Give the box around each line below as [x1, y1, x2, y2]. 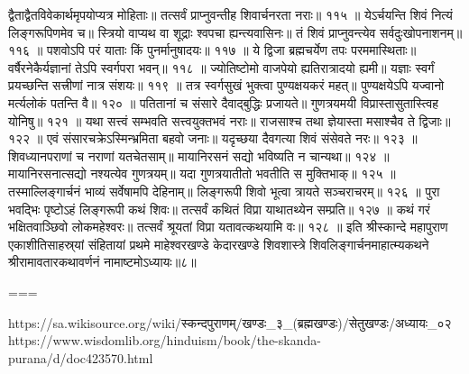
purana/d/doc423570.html [8, 348, 153, 367]
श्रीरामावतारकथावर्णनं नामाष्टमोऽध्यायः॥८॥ [8, 252, 197, 271]
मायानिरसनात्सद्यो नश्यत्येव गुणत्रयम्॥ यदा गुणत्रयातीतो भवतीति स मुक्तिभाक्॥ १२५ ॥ [8, 164, 396, 183]
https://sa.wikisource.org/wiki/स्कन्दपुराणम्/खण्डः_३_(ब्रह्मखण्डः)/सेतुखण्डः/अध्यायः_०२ [8, 313, 452, 332]
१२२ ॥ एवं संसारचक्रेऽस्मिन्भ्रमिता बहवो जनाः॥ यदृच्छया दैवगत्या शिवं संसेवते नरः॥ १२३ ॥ [8, 129, 418, 148]
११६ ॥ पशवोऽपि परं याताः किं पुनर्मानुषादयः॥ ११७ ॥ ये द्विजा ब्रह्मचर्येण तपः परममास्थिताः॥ [8, 41, 417, 59]
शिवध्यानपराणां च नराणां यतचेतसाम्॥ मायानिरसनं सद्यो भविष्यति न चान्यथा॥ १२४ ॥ [8, 146, 390, 165]
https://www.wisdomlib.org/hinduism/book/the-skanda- [8, 331, 321, 350]
